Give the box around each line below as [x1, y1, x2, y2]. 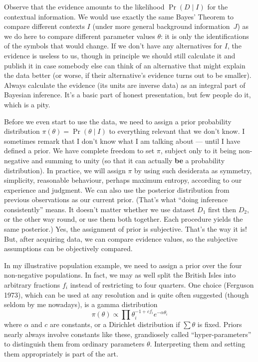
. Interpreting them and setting [150, 339, 246, 349]
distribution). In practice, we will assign [4, 165, 126, 175]
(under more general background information [92, 21, 230, 31]
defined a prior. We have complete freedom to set [4, 145, 155, 156]
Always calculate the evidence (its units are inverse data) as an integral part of [4, 79, 246, 90]
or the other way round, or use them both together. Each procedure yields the [4, 214, 243, 224]
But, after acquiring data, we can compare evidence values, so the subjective [4, 233, 238, 244]
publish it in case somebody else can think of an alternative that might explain [4, 60, 246, 70]
